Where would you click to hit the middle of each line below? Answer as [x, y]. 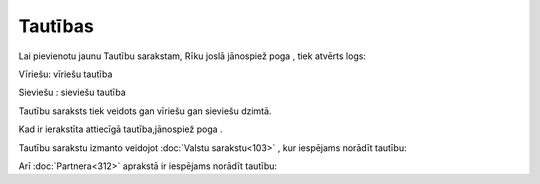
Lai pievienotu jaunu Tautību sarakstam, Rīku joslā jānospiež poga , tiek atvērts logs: [192, 56]
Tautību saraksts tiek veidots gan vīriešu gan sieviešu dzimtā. [145, 111]
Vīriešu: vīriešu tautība [65, 74]
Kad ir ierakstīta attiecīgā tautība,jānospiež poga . [121, 129]
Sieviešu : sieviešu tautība [72, 92]
